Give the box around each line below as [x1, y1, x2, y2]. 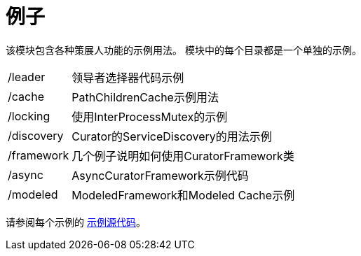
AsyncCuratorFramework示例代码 [71, 168, 249, 183]
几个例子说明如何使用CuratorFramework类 [71, 148, 294, 163]
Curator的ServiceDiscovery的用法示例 [71, 129, 272, 143]
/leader [8, 69, 46, 84]
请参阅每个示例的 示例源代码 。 [6, 215, 146, 228]
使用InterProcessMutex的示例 [71, 109, 228, 124]
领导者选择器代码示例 [71, 70, 184, 85]
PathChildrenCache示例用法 [71, 90, 219, 104]
